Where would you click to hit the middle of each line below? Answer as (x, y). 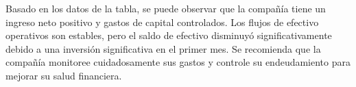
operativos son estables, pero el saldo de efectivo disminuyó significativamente (169, 35)
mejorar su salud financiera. (64, 75)
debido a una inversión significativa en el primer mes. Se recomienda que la (163, 48)
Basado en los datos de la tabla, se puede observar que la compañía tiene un (166, 8)
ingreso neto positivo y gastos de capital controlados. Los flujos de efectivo (162, 22)
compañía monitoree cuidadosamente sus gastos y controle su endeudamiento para (178, 62)
